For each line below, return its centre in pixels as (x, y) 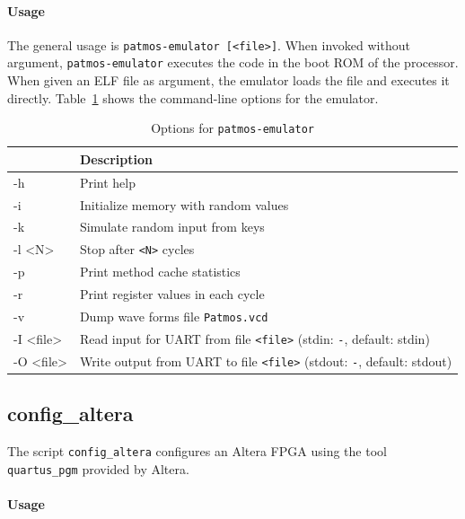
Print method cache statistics (160, 272)
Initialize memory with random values (184, 204)
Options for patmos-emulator (232, 128)
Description (116, 158)
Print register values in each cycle (172, 294)
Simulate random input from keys (172, 227)
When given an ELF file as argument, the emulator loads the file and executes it (228, 80)
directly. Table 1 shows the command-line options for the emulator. (193, 97)
